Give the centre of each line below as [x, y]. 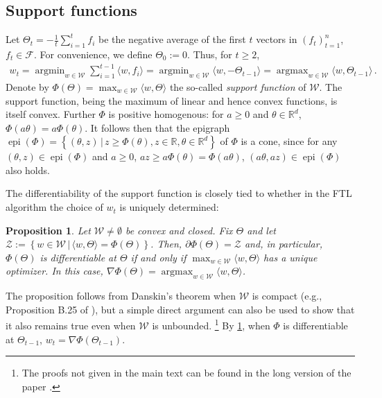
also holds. [28, 170]
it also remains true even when [71, 326]
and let [262, 230]
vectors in [277, 39]
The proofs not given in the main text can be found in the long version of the [186, 373]
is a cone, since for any [289, 141]
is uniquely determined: [169, 207]
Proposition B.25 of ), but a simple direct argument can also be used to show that [180, 309]
